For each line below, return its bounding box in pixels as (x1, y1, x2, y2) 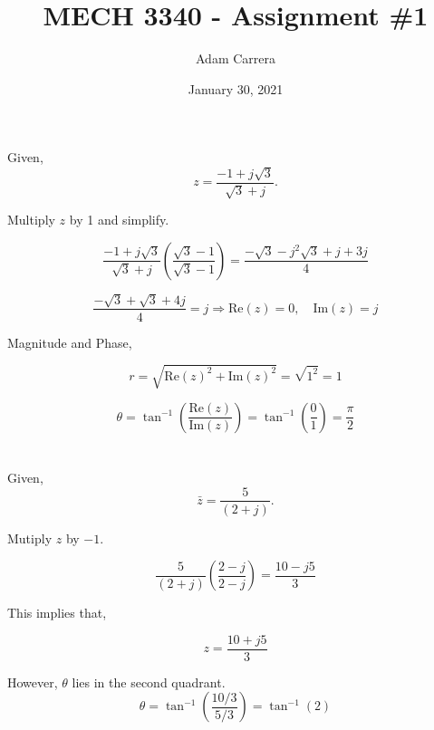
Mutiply (7, 528, 53, 547)
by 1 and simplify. (69, 210, 169, 229)
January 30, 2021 (188, 79, 284, 98)
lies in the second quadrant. (72, 672, 226, 691)
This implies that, (7, 603, 107, 622)
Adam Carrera (195, 49, 275, 68)
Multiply (7, 210, 55, 229)
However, (7, 672, 58, 691)
